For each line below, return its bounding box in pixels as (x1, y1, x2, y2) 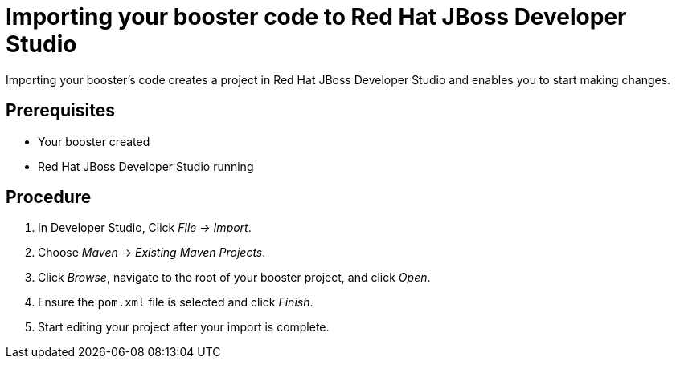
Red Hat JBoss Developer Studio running (38, 159, 254, 173)
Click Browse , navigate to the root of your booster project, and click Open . (38, 270, 431, 285)
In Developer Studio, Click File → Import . (38, 221, 252, 235)
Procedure (6, 187, 92, 208)
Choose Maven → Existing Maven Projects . (38, 245, 266, 260)
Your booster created (38, 134, 150, 148)
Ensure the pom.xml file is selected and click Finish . (38, 295, 313, 310)
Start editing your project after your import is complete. (38, 320, 330, 335)
